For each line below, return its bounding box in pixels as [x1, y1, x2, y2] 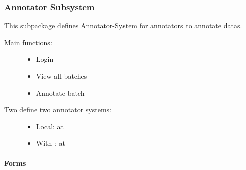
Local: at [36, 121, 64, 131]
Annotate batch [36, 87, 85, 98]
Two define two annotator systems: [4, 104, 111, 115]
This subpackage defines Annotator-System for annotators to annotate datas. [4, 20, 242, 31]
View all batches [36, 71, 87, 81]
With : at [36, 138, 65, 148]
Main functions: [4, 37, 52, 47]
